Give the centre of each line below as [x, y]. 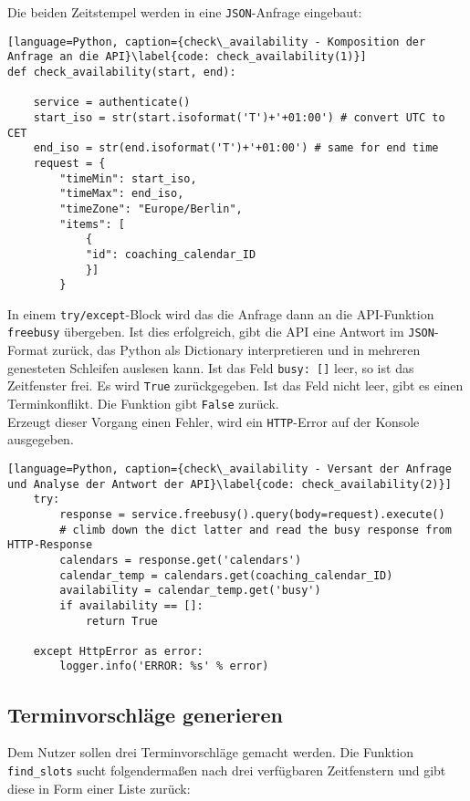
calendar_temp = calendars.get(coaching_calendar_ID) [226, 575]
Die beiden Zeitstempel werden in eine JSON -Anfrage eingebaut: [185, 12]
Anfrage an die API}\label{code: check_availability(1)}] [187, 57]
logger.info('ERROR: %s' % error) [164, 666]
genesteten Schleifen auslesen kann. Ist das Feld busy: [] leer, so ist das [211, 367]
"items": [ [92, 224]
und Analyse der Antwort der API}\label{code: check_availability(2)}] [230, 484]
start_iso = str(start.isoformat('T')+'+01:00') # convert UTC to [239, 117]
